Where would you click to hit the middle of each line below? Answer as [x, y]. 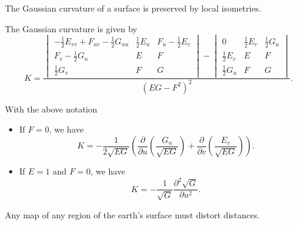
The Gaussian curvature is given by [71, 28]
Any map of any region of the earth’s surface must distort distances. [132, 214]
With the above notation [51, 109]
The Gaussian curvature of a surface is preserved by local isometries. [133, 8]
